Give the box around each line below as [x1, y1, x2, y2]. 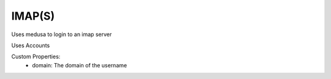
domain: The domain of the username [32, 61, 127, 69]
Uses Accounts [11, 42, 50, 49]
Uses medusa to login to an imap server [11, 31, 112, 38]
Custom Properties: [11, 53, 61, 61]
